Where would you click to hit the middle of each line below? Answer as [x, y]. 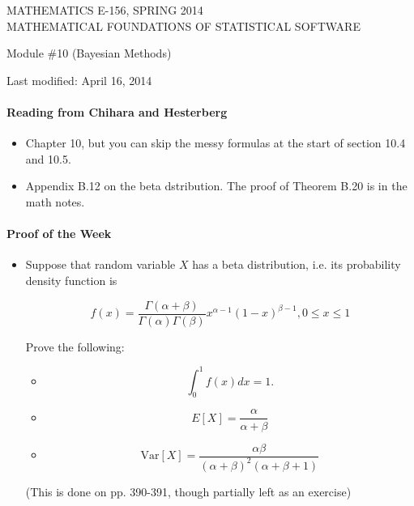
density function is [71, 280]
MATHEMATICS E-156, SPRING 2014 [105, 10]
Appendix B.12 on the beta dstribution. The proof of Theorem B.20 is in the [216, 186]
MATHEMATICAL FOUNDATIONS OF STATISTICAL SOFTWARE [184, 26]
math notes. [55, 201]
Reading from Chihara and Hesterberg [117, 111]
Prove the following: [75, 346]
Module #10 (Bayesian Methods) [89, 53]
